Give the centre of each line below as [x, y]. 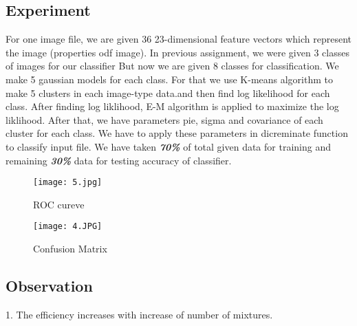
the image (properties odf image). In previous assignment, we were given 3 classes [177, 52]
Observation [49, 286]
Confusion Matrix [70, 249]
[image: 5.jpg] [68, 183]
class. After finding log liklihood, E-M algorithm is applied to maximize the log [172, 106]
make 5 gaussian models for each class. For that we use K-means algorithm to [169, 79]
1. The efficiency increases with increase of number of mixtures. [139, 314]
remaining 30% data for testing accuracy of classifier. [119, 160]
